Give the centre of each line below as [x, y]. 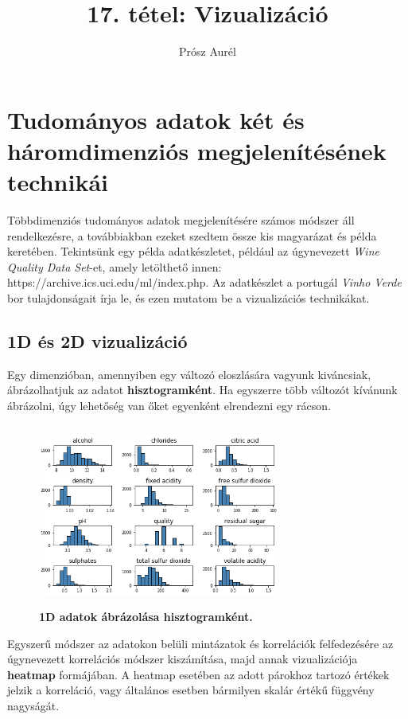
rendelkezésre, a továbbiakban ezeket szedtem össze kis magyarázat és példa [192, 235]
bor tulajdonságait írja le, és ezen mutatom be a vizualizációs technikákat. [188, 298]
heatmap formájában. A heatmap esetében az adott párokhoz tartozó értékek [198, 674]
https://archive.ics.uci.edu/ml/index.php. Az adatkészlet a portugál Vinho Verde [204, 282]
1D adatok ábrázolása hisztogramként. [146, 616]
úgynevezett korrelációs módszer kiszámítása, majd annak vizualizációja [183, 659]
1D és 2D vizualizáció [97, 340]
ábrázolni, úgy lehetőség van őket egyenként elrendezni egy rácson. [169, 405]
